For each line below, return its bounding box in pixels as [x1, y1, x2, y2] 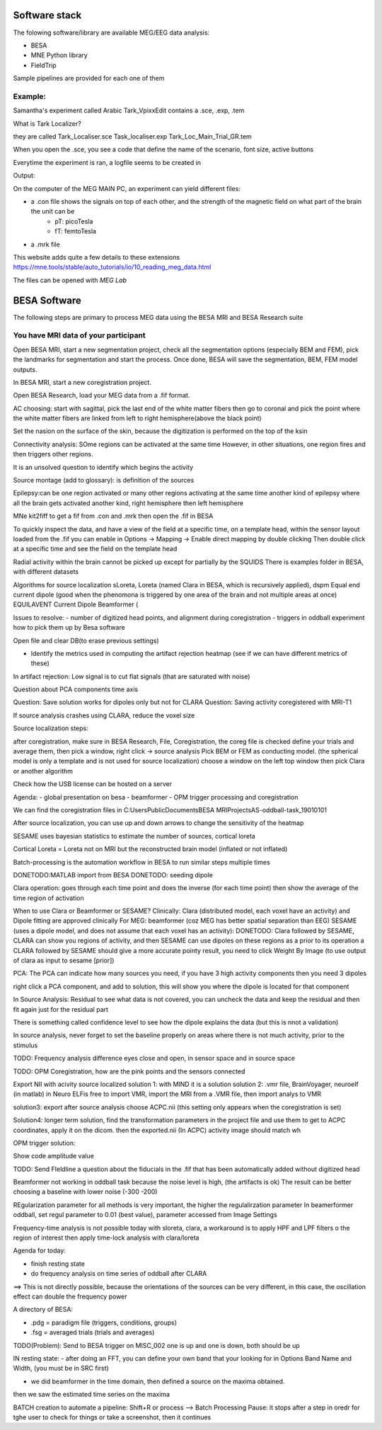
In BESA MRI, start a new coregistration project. [13, 378, 152, 386]
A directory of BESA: [13, 1305, 74, 1314]
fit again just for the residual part [13, 1005, 109, 1013]
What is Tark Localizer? [13, 119, 81, 127]
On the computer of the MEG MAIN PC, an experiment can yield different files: [13, 184, 241, 192]
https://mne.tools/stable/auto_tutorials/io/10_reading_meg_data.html [13, 263, 212, 272]
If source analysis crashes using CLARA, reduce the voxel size [13, 711, 195, 720]
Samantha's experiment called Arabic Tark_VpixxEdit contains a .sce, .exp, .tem [13, 106, 245, 115]
